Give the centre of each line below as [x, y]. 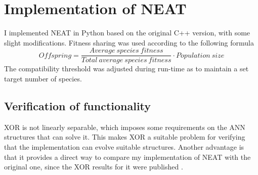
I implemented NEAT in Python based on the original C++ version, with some [127, 33]
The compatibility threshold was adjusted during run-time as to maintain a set [126, 69]
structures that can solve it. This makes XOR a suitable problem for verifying [125, 137]
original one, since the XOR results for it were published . [94, 167]
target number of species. [43, 78]
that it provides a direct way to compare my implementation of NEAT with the [127, 157]
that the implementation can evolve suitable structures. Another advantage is [124, 146]
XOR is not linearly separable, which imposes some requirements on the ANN [125, 127]
